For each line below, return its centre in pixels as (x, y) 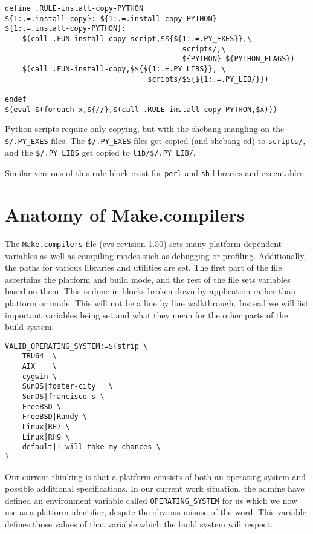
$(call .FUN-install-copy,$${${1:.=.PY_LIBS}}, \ (124, 69)
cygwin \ (39, 376)
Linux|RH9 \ (46, 437)
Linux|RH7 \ (46, 427)
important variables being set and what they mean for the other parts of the (147, 315)
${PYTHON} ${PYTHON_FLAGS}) (238, 59)
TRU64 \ (39, 356)
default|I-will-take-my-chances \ (91, 447)
